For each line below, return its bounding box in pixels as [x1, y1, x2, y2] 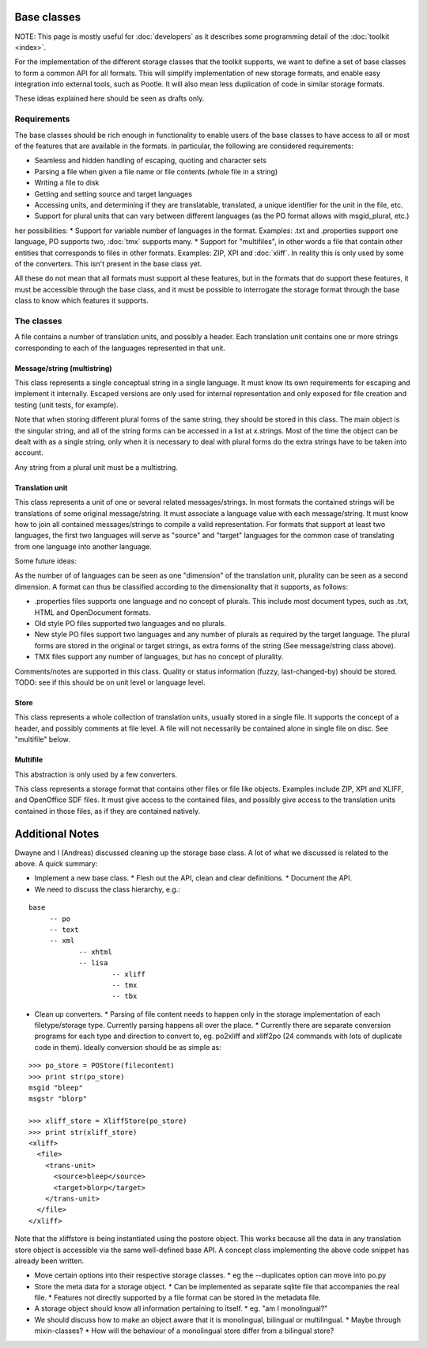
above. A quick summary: [14, 859, 98, 869]
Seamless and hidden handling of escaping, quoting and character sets [34, 155, 267, 166]
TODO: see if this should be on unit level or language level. [14, 678, 206, 687]
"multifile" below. [14, 735, 70, 744]
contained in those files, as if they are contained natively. [14, 806, 201, 815]
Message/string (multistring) [14, 363, 112, 372]
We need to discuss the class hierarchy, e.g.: [34, 884, 181, 894]
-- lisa [78, 959, 108, 968]
